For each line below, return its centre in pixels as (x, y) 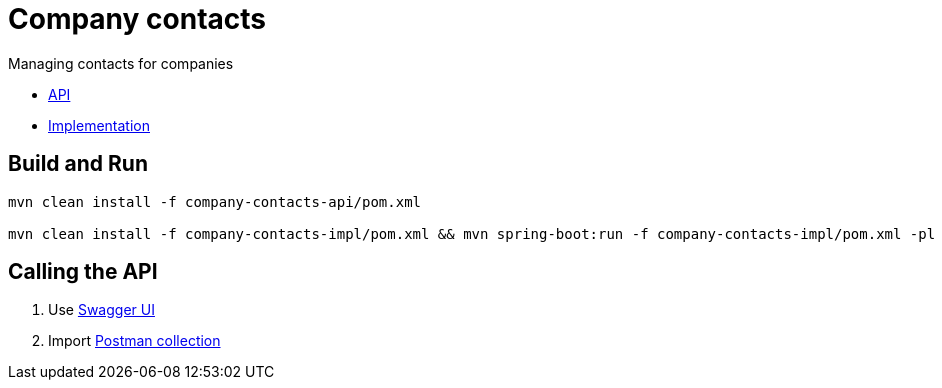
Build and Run (78, 164)
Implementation (99, 125)
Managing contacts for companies (121, 63)
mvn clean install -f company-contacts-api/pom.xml (215, 201)
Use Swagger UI (101, 310)
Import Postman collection (134, 341)
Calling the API (83, 272)
